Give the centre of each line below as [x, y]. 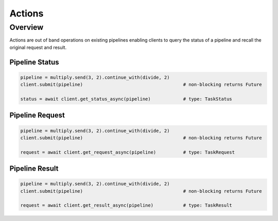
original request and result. [38, 47]
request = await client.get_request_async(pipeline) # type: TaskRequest [128, 152]
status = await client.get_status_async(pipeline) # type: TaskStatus [126, 99]
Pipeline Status [34, 62]
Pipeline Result [34, 169]
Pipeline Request [37, 115]
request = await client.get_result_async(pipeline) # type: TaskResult [126, 205]
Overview [27, 27]
